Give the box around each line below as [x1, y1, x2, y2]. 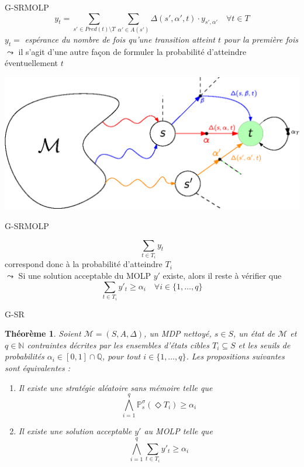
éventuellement [5, 57, 58, 69]
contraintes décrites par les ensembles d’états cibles [27, 338, 209, 351]
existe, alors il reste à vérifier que [163, 269, 282, 282]
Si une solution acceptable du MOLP [18, 269, 151, 282]
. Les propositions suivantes [186, 350, 285, 362]
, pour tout [102, 350, 141, 362]
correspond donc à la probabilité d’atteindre [5, 258, 163, 270]
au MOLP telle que [144, 425, 213, 437]
